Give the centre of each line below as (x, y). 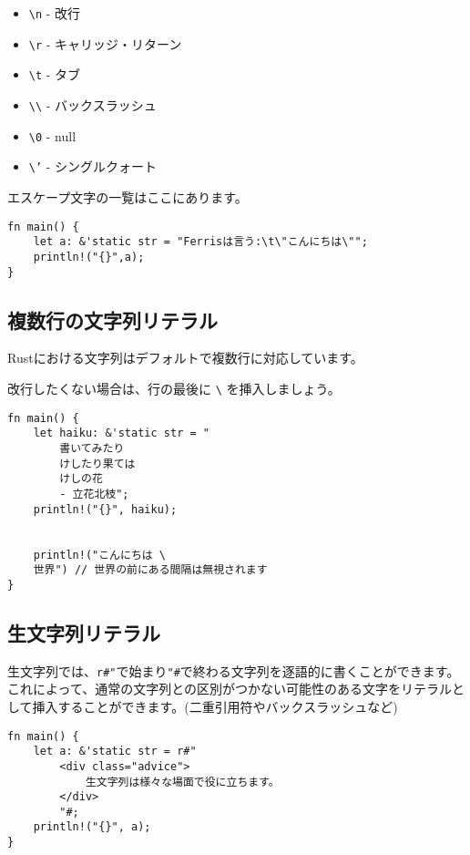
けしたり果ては (97, 464)
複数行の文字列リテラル (112, 319)
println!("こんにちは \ (99, 555)
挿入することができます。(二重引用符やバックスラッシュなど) (215, 706)
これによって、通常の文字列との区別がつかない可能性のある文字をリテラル (230, 689)
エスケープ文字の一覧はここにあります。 (128, 196)
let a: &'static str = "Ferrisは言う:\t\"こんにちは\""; (200, 242)
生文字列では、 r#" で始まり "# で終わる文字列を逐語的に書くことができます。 (234, 670)
